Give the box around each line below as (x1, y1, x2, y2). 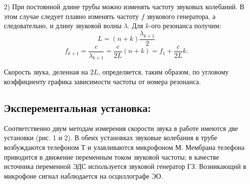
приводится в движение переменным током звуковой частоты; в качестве (4, 151, 219, 162)
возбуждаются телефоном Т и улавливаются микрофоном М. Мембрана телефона (4, 142, 245, 152)
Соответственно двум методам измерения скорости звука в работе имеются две (4, 123, 238, 133)
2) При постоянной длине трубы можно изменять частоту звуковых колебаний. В (4, 1, 245, 11)
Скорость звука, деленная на (4, 67, 88, 77)
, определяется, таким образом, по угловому (98, 67, 229, 77)
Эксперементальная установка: (4, 100, 151, 115)
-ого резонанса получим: (149, 20, 221, 31)
